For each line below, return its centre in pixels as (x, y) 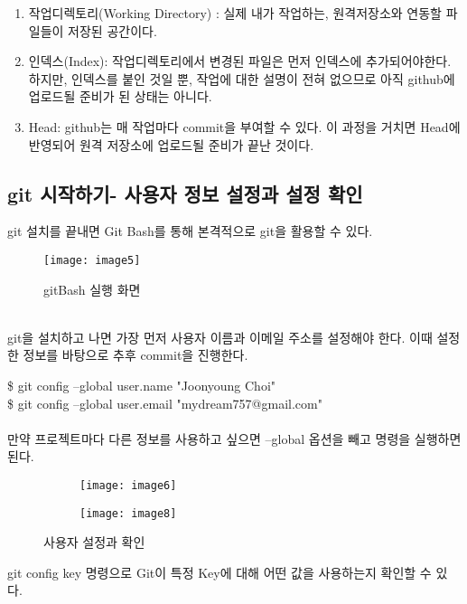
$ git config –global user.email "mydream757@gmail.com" (165, 403)
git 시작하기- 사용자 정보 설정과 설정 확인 (185, 193)
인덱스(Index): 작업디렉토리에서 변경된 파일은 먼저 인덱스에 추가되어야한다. (240, 61)
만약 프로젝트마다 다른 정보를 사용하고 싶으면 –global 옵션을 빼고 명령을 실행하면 (234, 438)
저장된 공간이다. (112, 30)
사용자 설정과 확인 (94, 542)
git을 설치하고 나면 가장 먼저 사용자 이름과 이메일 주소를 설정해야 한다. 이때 (220, 337)
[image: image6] (128, 485)
